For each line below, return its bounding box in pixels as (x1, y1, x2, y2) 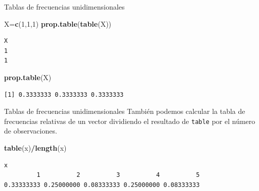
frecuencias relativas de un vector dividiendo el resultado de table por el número (4, 115, 255, 126)
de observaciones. (4, 125, 57, 136)
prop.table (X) (4, 72, 52, 82)
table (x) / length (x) (4, 143, 67, 153)
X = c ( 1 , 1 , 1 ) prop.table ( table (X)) (4, 18, 112, 29)
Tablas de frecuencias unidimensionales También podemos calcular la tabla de (4, 106, 245, 116)
